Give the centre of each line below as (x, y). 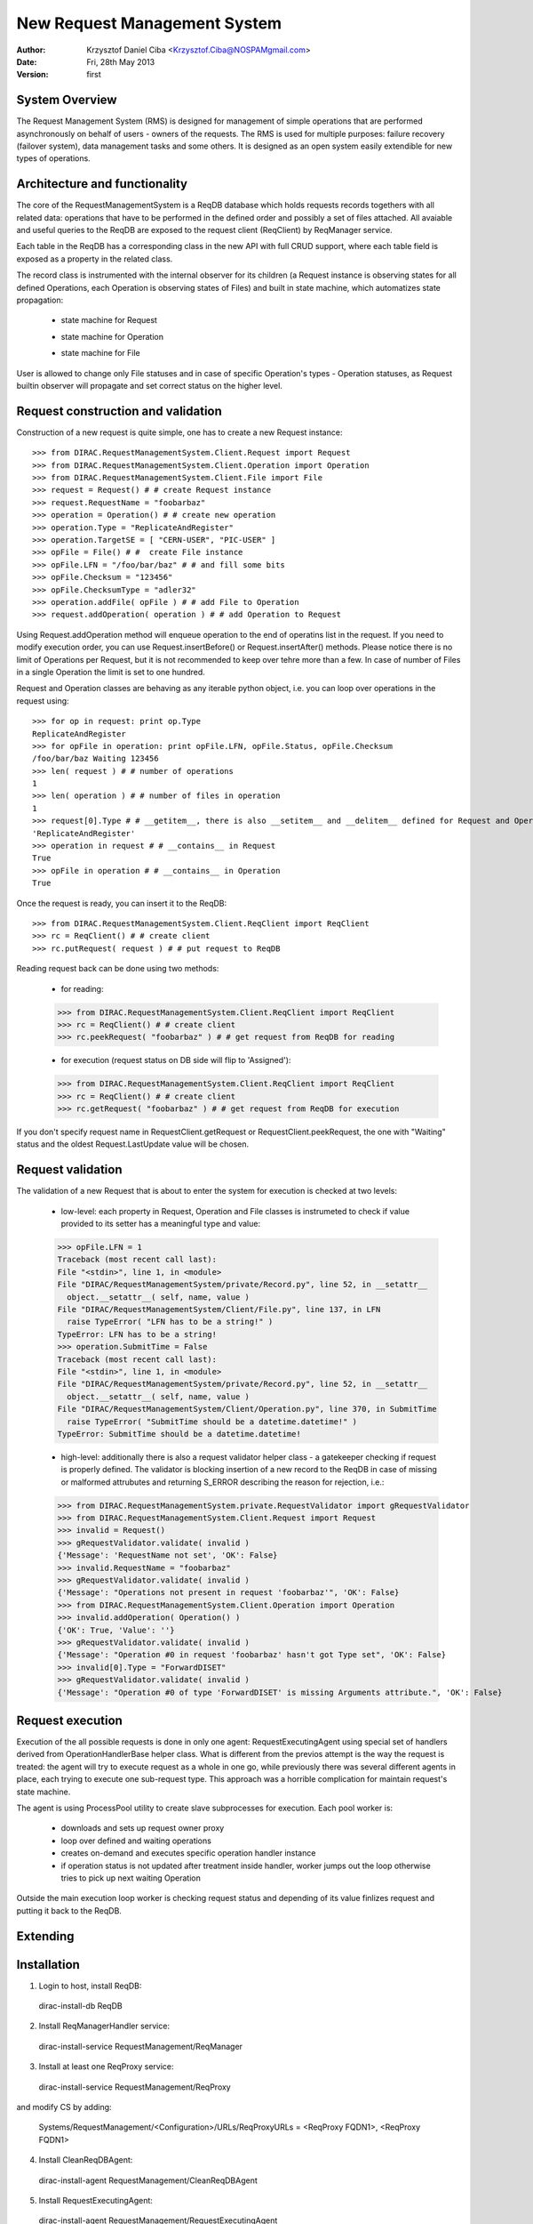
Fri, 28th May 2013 (121, 61)
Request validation (70, 1170)
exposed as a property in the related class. (95, 259)
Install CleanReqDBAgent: (86, 2160)
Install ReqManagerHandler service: (104, 2026)
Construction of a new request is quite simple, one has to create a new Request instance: (179, 432)
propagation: (40, 300)
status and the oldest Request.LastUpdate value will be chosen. (133, 1144)
